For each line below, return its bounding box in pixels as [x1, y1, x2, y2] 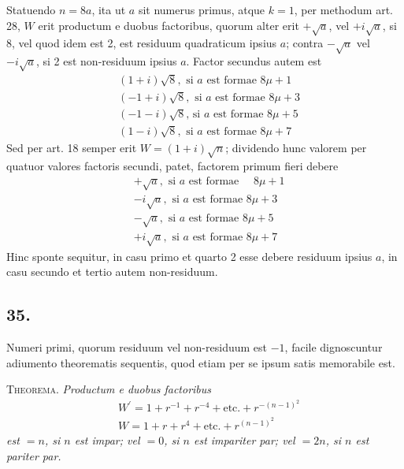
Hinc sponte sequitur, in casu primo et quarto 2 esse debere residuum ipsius [6, 248, 372, 264]
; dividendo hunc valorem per [225, 140, 367, 156]
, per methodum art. [294, 2, 393, 17]
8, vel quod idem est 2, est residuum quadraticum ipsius [6, 35, 277, 51]
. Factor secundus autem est [186, 53, 322, 69]
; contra [286, 35, 324, 51]
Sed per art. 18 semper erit [6, 140, 137, 156]
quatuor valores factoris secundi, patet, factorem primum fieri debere [6, 157, 339, 173]
